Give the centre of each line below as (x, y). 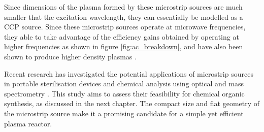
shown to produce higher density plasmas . (70, 56)
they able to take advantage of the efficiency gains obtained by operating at (122, 36)
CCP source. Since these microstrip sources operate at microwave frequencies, (125, 27)
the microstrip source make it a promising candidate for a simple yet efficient (124, 113)
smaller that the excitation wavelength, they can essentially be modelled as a (124, 16)
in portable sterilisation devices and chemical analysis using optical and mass (124, 84)
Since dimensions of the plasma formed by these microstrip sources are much (123, 7)
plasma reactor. (28, 123)
